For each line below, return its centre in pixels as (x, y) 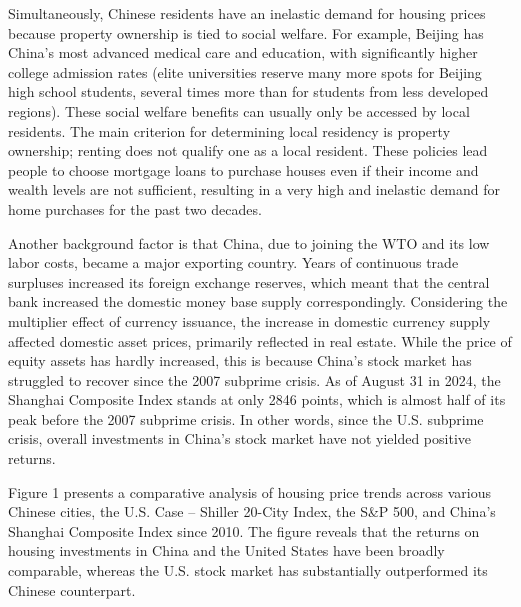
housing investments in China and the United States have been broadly (226, 550)
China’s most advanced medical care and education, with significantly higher (243, 52)
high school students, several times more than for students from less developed (248, 91)
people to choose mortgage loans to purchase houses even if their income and (243, 169)
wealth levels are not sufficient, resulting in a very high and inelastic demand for (254, 189)
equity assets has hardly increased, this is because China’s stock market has (240, 360)
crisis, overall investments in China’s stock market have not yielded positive (240, 438)
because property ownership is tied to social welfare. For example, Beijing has (246, 32)
